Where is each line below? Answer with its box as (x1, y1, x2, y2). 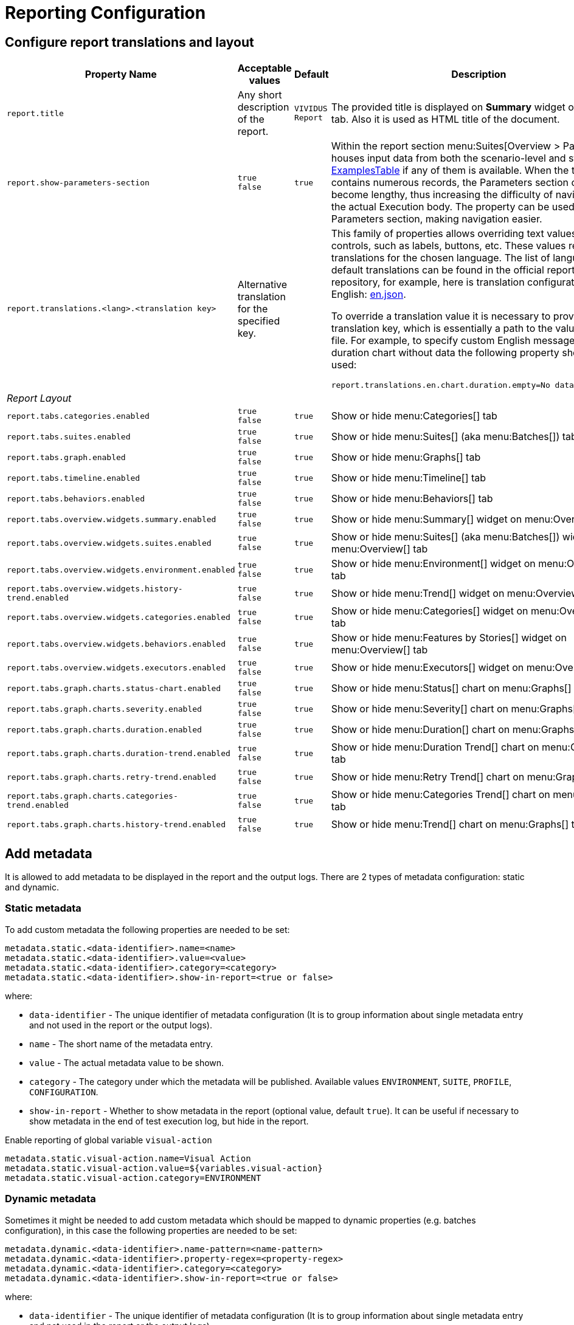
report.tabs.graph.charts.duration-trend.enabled (7, 748, 230, 758)
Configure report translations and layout (5, 34, 254, 50)
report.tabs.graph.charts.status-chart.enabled (7, 683, 221, 693)
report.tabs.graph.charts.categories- (7, 791, 178, 801)
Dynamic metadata (5, 1192, 96, 1205)
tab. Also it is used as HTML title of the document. (331, 113, 560, 126)
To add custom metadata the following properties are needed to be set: (5, 924, 290, 935)
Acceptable (237, 62, 292, 75)
